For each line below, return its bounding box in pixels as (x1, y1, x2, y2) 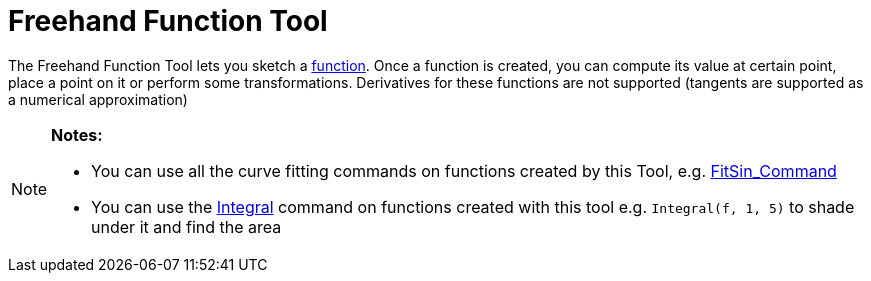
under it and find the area (91, 216, 282, 237)
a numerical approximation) (8, 90, 188, 108)
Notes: (51, 124, 103, 145)
